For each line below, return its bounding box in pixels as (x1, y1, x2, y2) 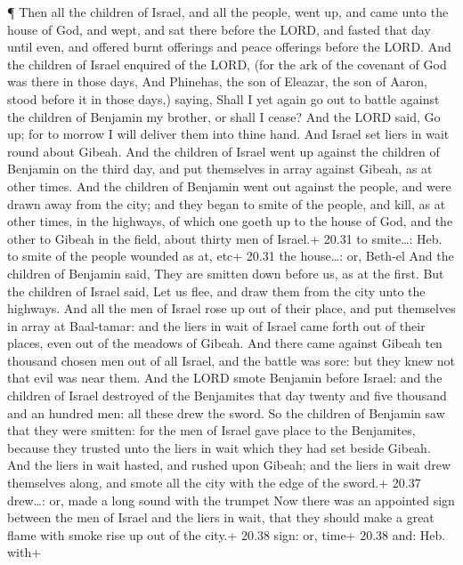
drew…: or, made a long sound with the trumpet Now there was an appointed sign (7, 490, 455, 509)
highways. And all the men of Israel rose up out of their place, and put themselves (7, 299, 456, 318)
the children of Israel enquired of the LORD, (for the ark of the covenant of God (7, 54, 447, 73)
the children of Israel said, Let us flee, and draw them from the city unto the (7, 281, 426, 300)
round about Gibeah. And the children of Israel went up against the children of (7, 141, 440, 160)
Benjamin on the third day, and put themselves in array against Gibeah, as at (7, 159, 433, 178)
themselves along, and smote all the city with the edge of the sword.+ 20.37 (7, 473, 421, 492)
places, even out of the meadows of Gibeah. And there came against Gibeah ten (7, 334, 443, 352)
